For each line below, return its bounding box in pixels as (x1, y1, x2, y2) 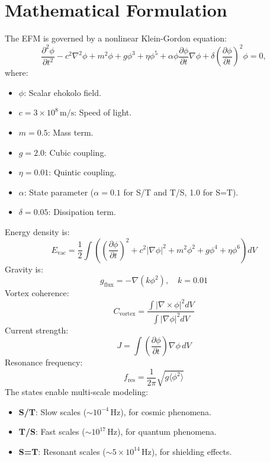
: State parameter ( (24, 185, 94, 198)
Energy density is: (5, 225, 70, 238)
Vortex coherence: (5, 287, 69, 299)
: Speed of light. (74, 106, 132, 118)
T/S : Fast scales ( (18, 425, 85, 438)
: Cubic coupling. (44, 146, 107, 158)
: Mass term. (47, 126, 94, 138)
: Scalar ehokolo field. (24, 86, 101, 98)
